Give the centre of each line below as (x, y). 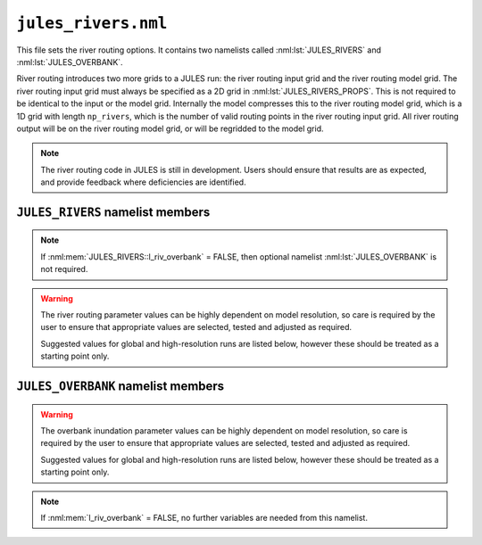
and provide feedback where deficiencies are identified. (143, 182)
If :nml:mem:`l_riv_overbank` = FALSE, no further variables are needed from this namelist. (204, 517)
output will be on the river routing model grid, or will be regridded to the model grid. (170, 128)
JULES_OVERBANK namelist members (120, 387)
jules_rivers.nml (92, 23)
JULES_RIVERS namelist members (113, 212)
